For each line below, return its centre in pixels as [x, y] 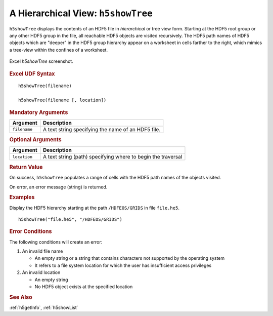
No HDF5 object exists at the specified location [84, 287]
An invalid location [41, 272]
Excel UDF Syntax [32, 73]
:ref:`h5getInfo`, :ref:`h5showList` [44, 307]
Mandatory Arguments [39, 112]
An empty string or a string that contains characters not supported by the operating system [130, 258]
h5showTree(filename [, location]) [62, 100]
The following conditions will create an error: [56, 242]
